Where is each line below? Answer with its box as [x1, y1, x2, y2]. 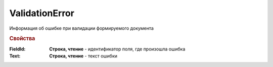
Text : [9, 53, 21, 59]
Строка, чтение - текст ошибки [49, 53, 118, 59]
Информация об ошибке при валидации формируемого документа [9, 25, 154, 31]
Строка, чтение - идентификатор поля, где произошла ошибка [49, 46, 186, 52]
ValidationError [9, 8, 74, 19]
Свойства [9, 35, 35, 42]
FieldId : [9, 46, 26, 52]
